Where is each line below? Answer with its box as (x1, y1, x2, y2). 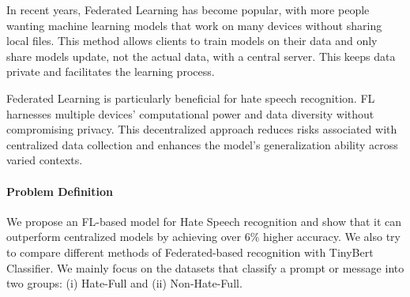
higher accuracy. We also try (262, 228, 401, 245)
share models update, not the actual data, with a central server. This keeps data (6, 47, 396, 64)
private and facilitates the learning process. (6, 63, 215, 80)
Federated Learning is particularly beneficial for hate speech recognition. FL (6, 89, 375, 106)
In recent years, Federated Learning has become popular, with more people (6, 2, 370, 17)
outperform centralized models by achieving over (6, 228, 241, 245)
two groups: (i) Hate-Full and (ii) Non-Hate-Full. (6, 275, 243, 291)
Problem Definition (6, 182, 114, 199)
